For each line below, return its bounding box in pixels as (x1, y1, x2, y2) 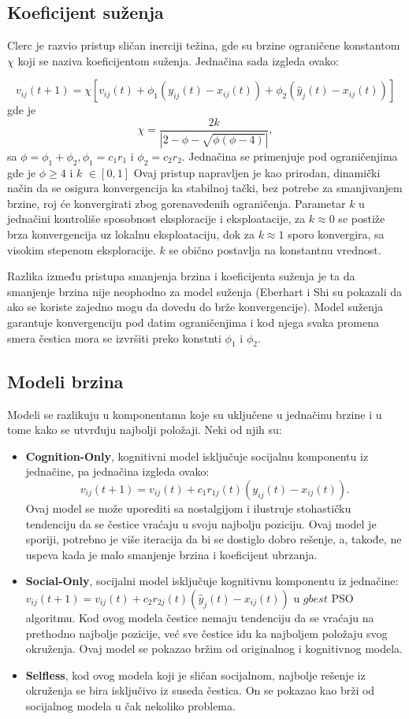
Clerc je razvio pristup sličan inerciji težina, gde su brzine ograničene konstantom (7, 37, 400, 54)
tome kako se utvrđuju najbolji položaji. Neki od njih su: (7, 421, 282, 438)
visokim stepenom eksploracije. (7, 241, 156, 258)
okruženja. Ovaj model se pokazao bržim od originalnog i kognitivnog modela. (25, 640, 403, 657)
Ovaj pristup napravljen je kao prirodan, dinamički (133, 164, 381, 180)
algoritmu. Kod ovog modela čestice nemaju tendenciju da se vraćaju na (25, 609, 374, 625)
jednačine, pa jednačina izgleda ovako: (25, 463, 210, 480)
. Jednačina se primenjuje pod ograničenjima (181, 147, 398, 164)
